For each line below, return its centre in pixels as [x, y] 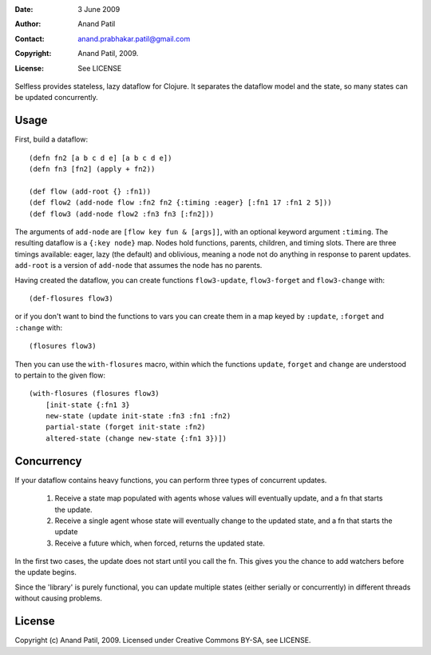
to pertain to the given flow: [60, 375]
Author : [28, 24]
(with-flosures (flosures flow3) [94, 393]
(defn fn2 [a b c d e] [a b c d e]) [101, 158]
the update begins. [46, 573]
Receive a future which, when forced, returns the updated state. [160, 543]
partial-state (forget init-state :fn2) [126, 427]
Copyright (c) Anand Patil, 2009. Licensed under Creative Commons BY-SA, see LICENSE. [163, 641]
